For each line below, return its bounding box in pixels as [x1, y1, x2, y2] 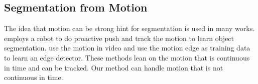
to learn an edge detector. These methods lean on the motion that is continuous [4, 52, 250, 62]
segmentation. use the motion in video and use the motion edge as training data [4, 42, 250, 53]
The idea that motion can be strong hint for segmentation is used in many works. [4, 23, 255, 33]
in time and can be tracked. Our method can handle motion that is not [4, 62, 223, 72]
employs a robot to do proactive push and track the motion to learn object [4, 32, 234, 43]
